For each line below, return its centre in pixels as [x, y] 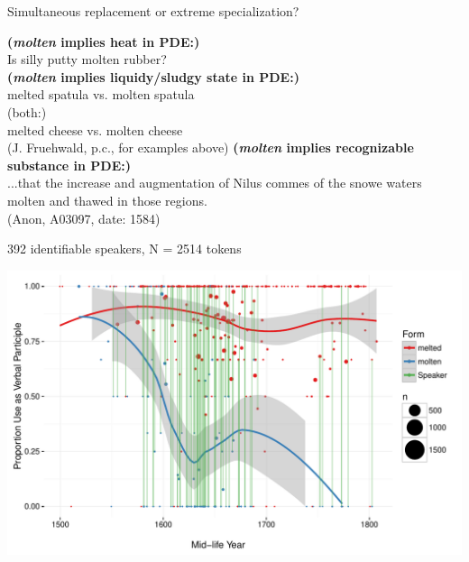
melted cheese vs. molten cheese [95, 129]
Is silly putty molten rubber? [87, 59]
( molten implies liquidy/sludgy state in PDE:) [153, 76]
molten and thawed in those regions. [107, 200]
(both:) [27, 111]
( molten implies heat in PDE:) [104, 41]
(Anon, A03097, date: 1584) [84, 218]
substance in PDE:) [69, 165]
